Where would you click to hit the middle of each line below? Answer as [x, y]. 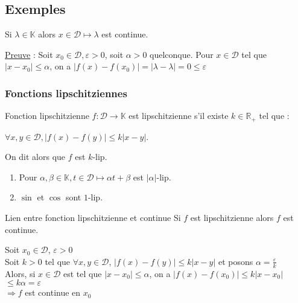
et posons [236, 261]
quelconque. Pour [182, 54]
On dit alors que [35, 157]
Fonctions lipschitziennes [66, 93]
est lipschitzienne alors [232, 218]
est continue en [53, 292]
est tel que [83, 273]
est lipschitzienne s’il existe [179, 116]
